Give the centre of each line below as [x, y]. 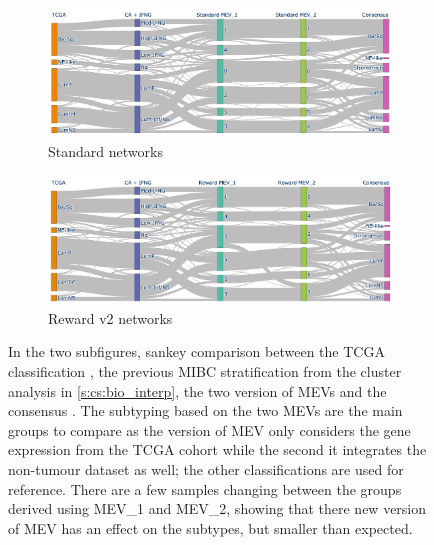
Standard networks [105, 150]
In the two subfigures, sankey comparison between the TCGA [196, 351]
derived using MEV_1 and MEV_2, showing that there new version [217, 508]
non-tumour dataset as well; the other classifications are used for [206, 469]
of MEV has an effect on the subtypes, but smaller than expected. [210, 527]
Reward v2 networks [110, 317]
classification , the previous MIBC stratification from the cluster [205, 371]
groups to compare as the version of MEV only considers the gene [209, 429]
